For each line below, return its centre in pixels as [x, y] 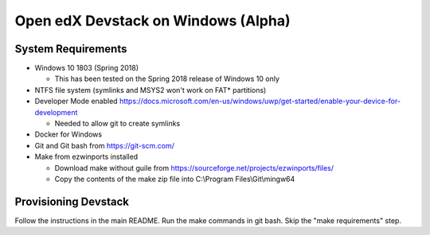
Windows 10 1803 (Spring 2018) [87, 68]
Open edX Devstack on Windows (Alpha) [152, 21]
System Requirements [71, 49]
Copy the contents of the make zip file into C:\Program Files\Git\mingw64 [175, 179]
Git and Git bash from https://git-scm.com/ [104, 145]
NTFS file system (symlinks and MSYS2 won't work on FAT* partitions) [150, 90]
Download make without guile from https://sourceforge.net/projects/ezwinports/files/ [194, 168]
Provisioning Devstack [72, 201]
